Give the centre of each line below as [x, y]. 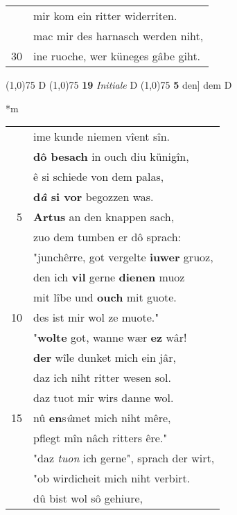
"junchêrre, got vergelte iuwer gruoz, [123, 257]
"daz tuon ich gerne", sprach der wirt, [124, 458]
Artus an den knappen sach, [104, 217]
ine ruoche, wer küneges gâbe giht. [117, 56]
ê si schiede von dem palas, [99, 177]
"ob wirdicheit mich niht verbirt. [112, 478]
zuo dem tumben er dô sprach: [107, 237]
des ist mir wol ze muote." [96, 317]
